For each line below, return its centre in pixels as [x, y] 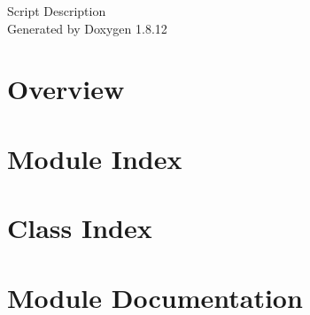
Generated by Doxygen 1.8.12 [87, 28]
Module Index [95, 158]
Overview [66, 89]
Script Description [57, 11]
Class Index [80, 228]
